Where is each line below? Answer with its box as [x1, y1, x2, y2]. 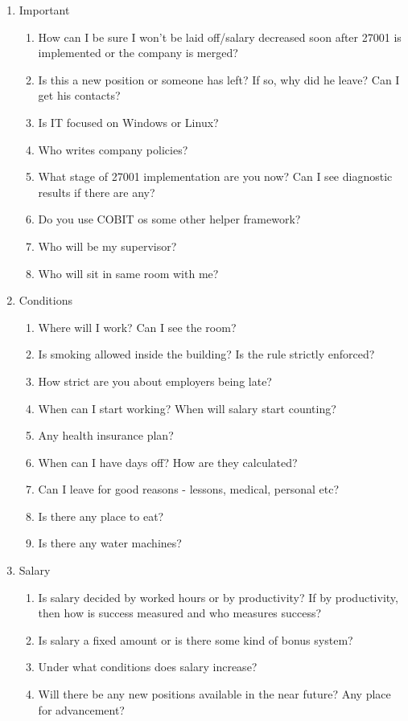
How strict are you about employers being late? [38, 372, 272, 389]
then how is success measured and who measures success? [38, 604, 322, 621]
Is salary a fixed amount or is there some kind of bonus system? [38, 631, 353, 648]
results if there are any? [38, 183, 155, 200]
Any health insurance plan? [38, 427, 174, 444]
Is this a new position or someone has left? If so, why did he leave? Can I [38, 71, 400, 88]
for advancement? [38, 701, 125, 718]
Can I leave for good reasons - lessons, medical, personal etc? [38, 481, 340, 498]
